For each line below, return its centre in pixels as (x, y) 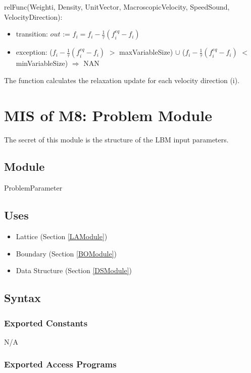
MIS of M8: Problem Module (108, 115)
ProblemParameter (33, 188)
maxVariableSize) (146, 52)
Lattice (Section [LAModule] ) (62, 236)
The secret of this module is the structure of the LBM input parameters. (116, 139)
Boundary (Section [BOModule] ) (66, 253)
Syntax (22, 298)
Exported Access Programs (60, 364)
